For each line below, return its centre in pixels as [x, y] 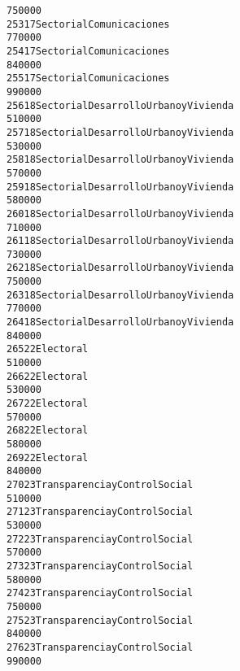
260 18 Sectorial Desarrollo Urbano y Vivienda [120, 213]
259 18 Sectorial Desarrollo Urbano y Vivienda [120, 187]
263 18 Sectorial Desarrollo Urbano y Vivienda [120, 295]
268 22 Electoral [48, 431]
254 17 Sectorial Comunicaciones [88, 51]
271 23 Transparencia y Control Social [100, 512]
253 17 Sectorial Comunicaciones [88, 24]
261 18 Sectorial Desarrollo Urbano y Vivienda [120, 241]
